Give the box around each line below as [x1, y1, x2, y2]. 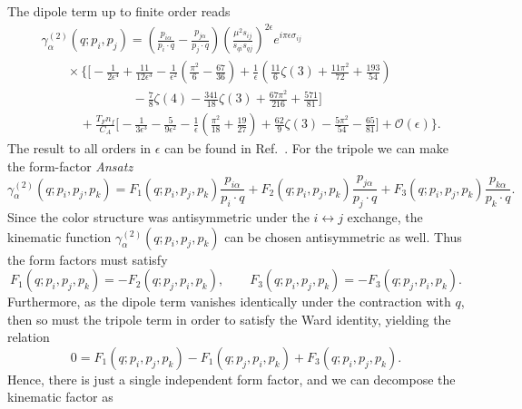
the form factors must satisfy [7, 249, 168, 268]
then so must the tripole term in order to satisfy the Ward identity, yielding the [7, 309, 451, 328]
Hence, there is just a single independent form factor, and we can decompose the [7, 369, 456, 388]
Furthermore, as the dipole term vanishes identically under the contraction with [7, 292, 451, 311]
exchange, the [347, 207, 423, 226]
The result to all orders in [7, 139, 152, 158]
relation [7, 327, 50, 346]
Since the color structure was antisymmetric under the [7, 207, 310, 226]
